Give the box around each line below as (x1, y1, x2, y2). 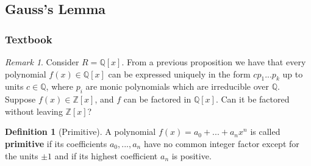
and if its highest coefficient (54, 149, 158, 162)
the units (5, 149, 38, 162)
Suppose (5, 93, 36, 106)
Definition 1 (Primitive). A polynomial (5, 125, 156, 138)
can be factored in (123, 93, 191, 106)
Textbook (5, 31, 52, 46)
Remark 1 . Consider (5, 56, 79, 68)
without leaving (5, 104, 63, 117)
